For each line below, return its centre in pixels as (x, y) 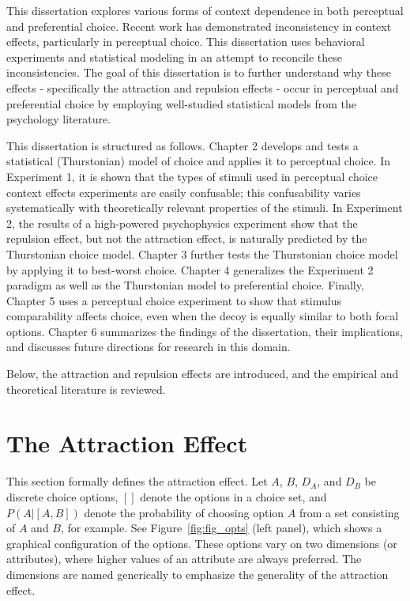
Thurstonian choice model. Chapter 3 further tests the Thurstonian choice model (202, 253)
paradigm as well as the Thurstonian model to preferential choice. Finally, (185, 285)
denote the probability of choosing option (184, 512)
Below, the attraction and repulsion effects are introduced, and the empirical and (203, 374)
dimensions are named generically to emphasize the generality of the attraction (197, 574)
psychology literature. (59, 119)
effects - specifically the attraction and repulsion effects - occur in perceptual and (203, 87)
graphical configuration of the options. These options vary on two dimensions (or (202, 543)
